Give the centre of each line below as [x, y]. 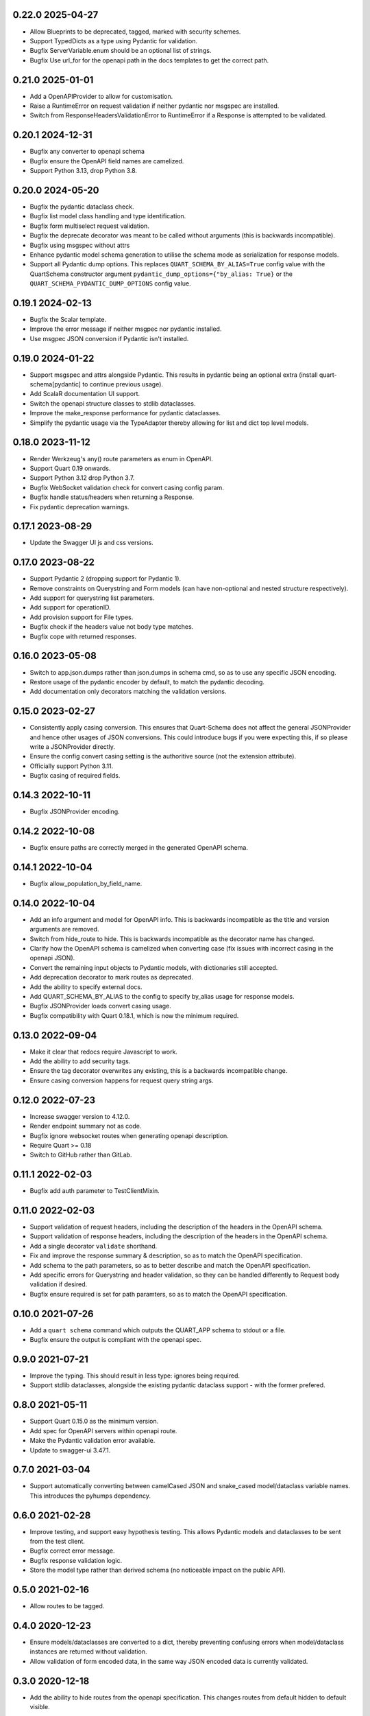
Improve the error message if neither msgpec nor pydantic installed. [126, 329]
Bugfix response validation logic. [76, 1560]
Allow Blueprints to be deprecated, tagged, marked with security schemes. [135, 32]
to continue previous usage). [123, 384]
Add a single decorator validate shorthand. [94, 1246]
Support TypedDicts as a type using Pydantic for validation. [114, 40]
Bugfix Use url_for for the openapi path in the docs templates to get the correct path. [149, 60]
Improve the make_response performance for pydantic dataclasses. [125, 413]
